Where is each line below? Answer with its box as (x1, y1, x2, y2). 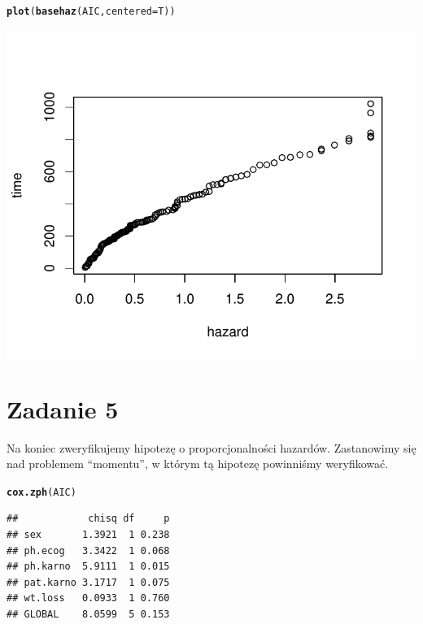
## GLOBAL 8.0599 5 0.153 (7, 608, 170, 620)
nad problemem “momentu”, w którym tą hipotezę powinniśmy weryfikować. (7, 455, 389, 472)
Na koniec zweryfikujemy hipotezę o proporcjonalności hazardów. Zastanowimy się (7, 439, 416, 456)
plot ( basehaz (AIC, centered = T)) (7, 6, 176, 17)
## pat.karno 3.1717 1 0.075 (7, 576, 170, 588)
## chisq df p (7, 513, 170, 525)
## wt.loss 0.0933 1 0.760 (7, 592, 170, 604)
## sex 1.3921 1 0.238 (7, 529, 170, 540)
